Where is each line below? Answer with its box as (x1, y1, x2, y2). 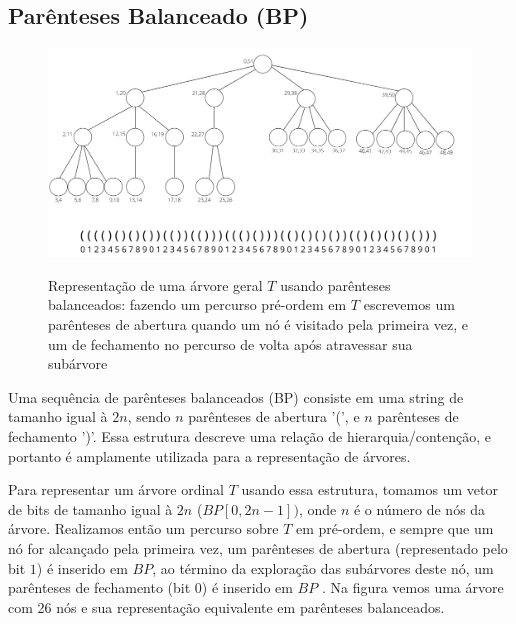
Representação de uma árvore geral (48, 274, 263, 295)
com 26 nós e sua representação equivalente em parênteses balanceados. (8, 596, 445, 617)
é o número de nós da (353, 498, 486, 519)
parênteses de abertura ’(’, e (188, 406, 360, 427)
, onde (298, 498, 337, 519)
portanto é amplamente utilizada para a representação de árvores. (8, 445, 411, 466)
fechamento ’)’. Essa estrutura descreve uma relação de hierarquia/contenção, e (8, 426, 491, 447)
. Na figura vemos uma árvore (321, 577, 504, 598)
